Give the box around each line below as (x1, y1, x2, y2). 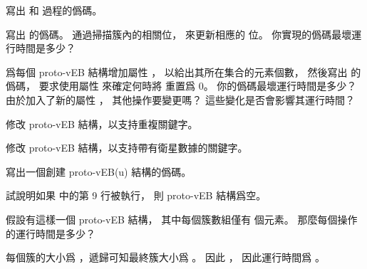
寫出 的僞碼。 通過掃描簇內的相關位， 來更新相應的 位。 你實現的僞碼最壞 (6, 26, 352, 41)
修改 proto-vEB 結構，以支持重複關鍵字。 (6, 116, 198, 131)
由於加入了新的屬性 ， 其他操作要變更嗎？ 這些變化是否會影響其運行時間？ (6, 92, 355, 107)
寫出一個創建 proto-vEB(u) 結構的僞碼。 (6, 164, 192, 179)
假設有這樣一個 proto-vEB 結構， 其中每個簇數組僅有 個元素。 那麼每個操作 (6, 211, 358, 226)
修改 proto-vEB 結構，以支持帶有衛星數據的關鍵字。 (6, 140, 248, 155)
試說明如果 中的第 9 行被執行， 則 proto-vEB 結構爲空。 (6, 188, 267, 203)
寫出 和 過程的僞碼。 (6, 3, 103, 17)
